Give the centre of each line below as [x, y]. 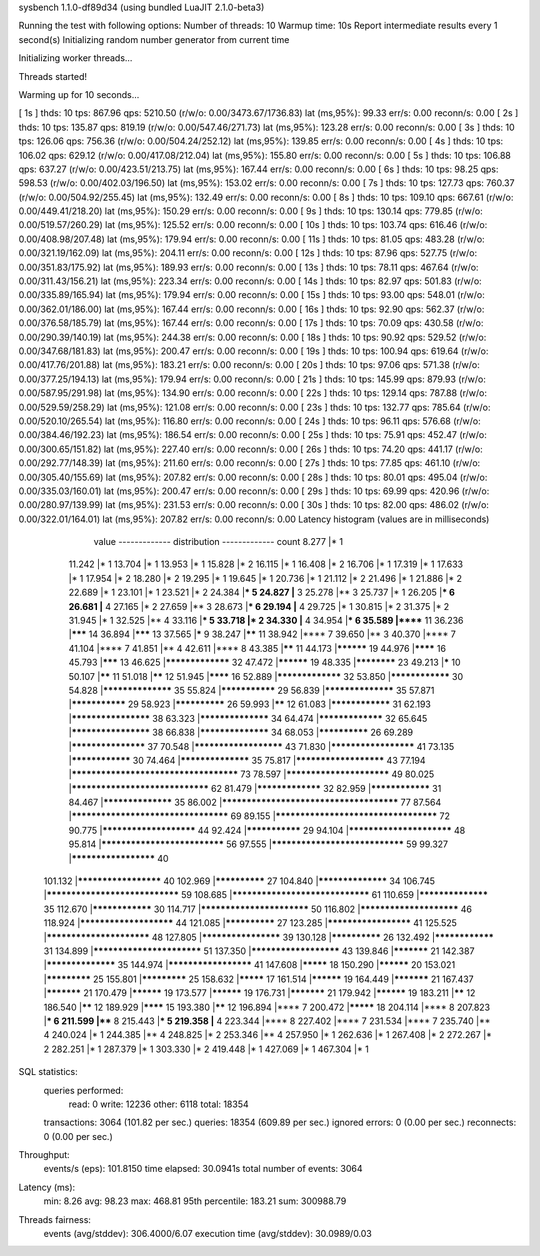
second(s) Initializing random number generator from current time [154, 39]
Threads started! [53, 76]
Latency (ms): [47, 1187]
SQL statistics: [48, 1072]
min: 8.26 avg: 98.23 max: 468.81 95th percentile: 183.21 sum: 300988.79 [195, 1201]
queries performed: [83, 1090]
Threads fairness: [55, 1219]
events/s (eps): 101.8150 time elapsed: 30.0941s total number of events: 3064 [203, 1169]
